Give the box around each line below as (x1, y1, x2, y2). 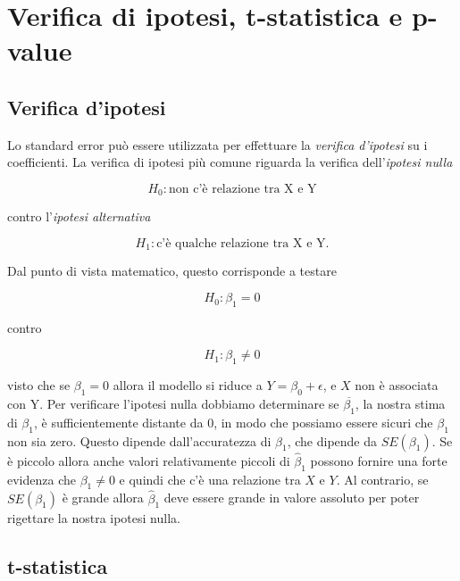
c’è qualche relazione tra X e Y (156, 237, 326, 250)
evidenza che (7, 469, 76, 488)
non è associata (355, 376, 439, 394)
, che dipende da (287, 431, 378, 450)
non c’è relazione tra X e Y (168, 182, 317, 195)
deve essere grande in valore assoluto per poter (163, 488, 420, 507)
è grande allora (62, 488, 144, 507)
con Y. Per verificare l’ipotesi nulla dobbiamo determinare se (7, 394, 339, 413)
